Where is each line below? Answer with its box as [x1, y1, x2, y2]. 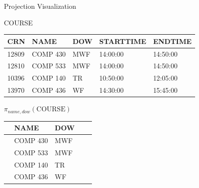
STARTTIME [99, 36, 147, 46]
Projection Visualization [4, 1, 76, 11]
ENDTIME [153, 36, 192, 46]
